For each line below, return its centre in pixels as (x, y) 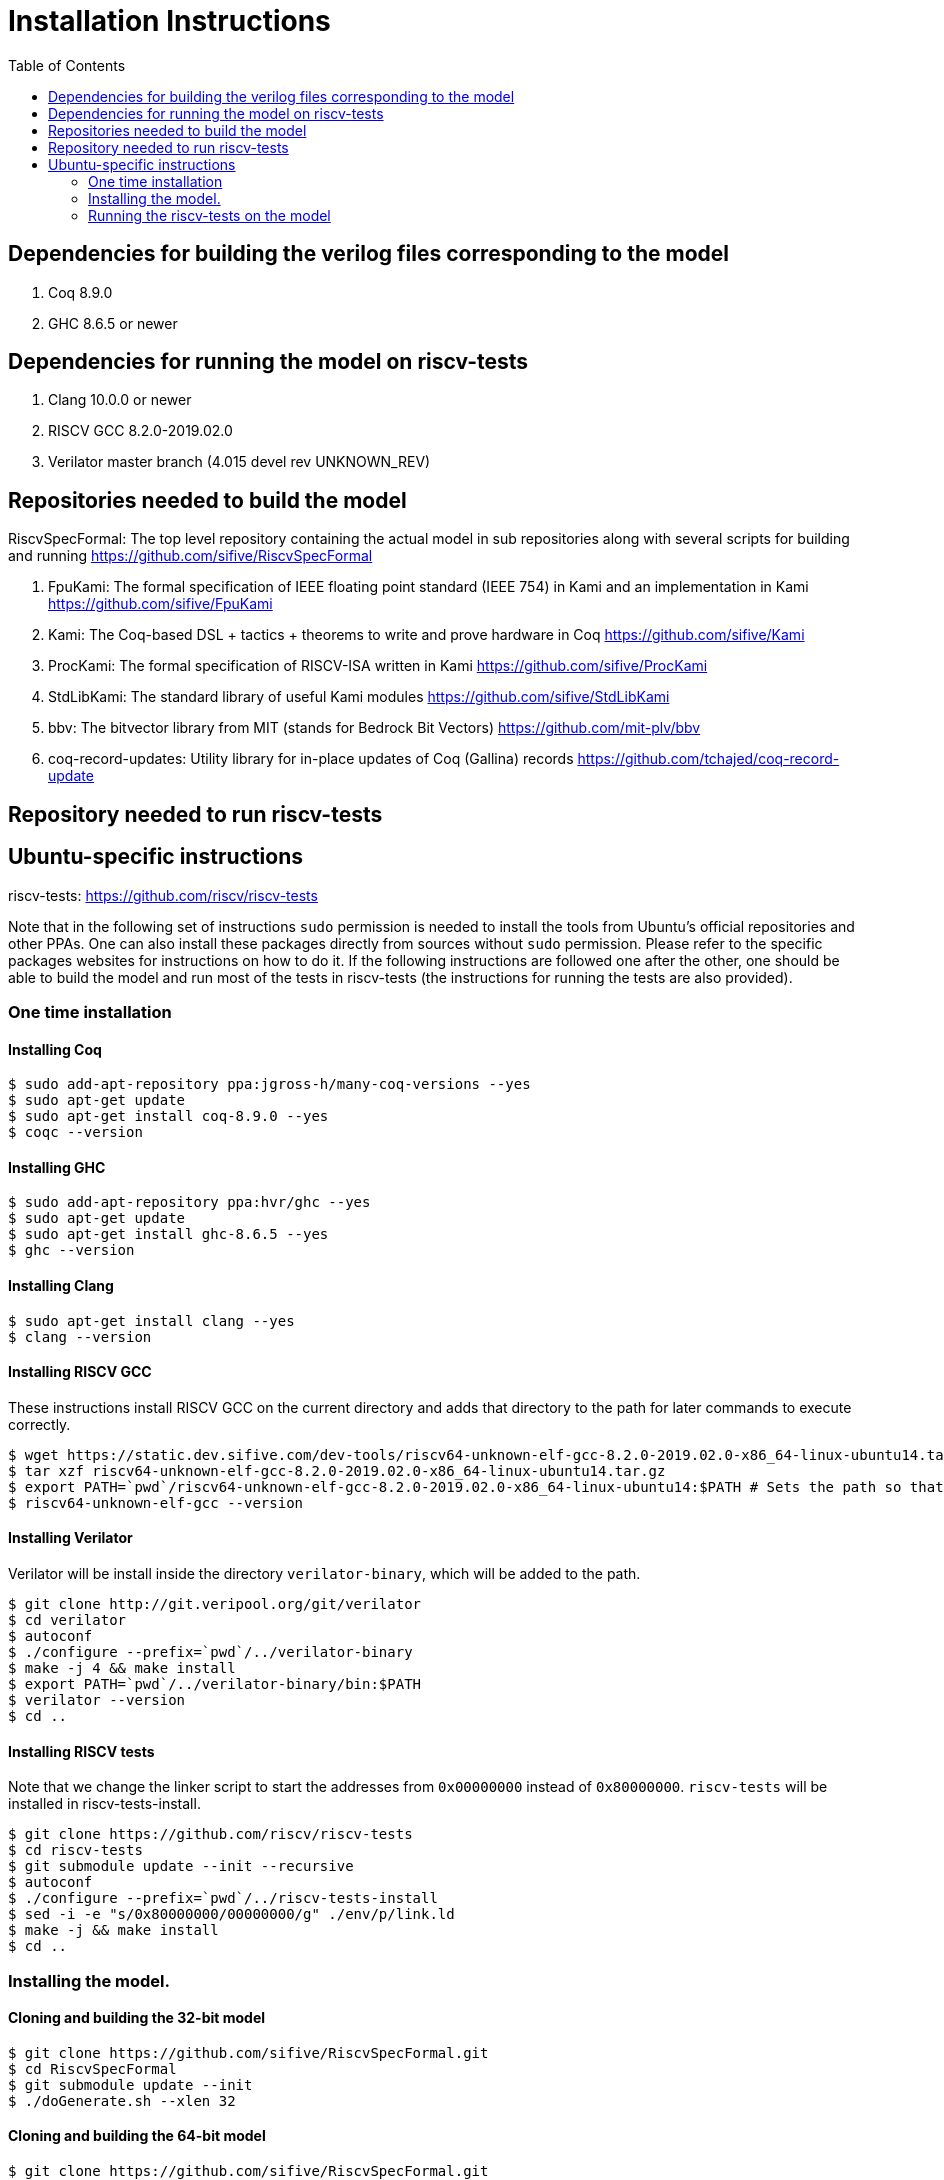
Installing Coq (55, 1049)
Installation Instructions (169, 21)
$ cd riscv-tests (75, 1850)
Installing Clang (61, 1285)
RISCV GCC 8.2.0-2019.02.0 (140, 431)
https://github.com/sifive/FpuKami (160, 604)
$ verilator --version (97, 1700)
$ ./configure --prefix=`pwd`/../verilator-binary (210, 1652)
